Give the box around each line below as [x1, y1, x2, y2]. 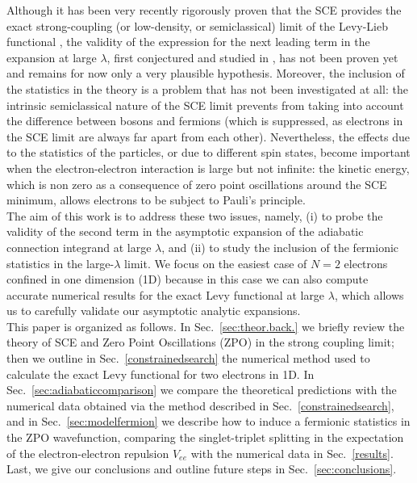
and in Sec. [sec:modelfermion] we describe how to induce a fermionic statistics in [6, 413, 411, 430]
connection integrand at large [6, 238, 152, 255]
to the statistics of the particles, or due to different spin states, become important [6, 144, 411, 161]
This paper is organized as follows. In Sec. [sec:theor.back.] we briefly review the [6, 317, 405, 334]
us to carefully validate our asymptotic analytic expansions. [6, 302, 301, 319]
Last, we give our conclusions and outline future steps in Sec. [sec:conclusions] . [6, 460, 397, 477]
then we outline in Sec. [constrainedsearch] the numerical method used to [6, 350, 370, 367]
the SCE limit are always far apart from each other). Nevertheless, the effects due [6, 128, 411, 145]
